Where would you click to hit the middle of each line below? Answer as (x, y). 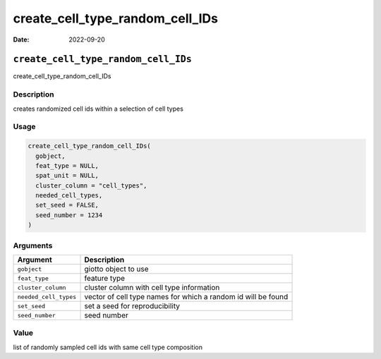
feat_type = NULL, (67, 165)
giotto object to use (116, 269)
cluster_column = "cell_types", (91, 185)
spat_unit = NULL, (67, 176)
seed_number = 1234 (69, 215)
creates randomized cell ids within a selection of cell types (98, 109)
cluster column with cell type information (152, 287)
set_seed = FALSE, (67, 205)
